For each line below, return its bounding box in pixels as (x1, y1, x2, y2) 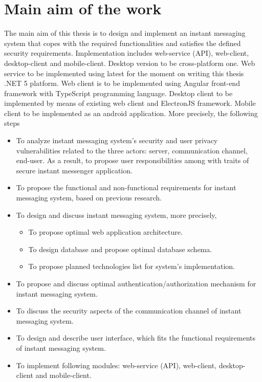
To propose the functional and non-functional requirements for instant (16, 182, 236, 193)
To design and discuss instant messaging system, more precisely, (16, 209, 217, 220)
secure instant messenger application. (16, 165, 133, 175)
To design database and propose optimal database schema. (28, 243, 212, 254)
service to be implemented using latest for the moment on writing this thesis (4, 68, 244, 78)
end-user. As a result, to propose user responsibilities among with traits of (16, 155, 249, 166)
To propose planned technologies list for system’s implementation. (28, 261, 235, 272)
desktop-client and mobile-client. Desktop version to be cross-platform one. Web (4, 57, 255, 68)
